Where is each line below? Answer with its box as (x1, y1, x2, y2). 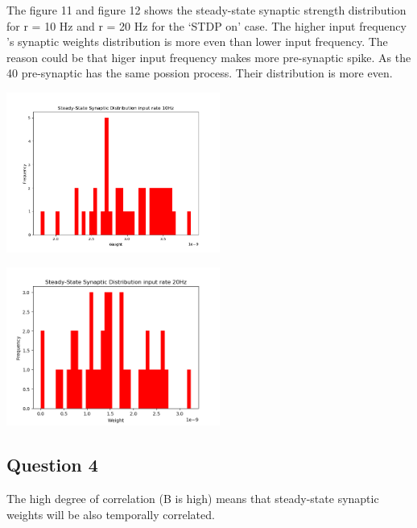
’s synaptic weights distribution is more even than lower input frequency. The (6, 33, 388, 50)
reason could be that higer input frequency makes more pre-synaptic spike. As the (6, 48, 411, 65)
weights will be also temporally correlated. (6, 505, 215, 522)
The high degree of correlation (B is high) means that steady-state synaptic (6, 490, 379, 507)
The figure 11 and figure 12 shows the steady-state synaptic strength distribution (6, 2, 407, 18)
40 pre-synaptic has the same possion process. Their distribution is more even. (6, 64, 393, 81)
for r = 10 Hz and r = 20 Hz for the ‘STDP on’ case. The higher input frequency (6, 17, 407, 34)
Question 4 (6, 452, 98, 477)
